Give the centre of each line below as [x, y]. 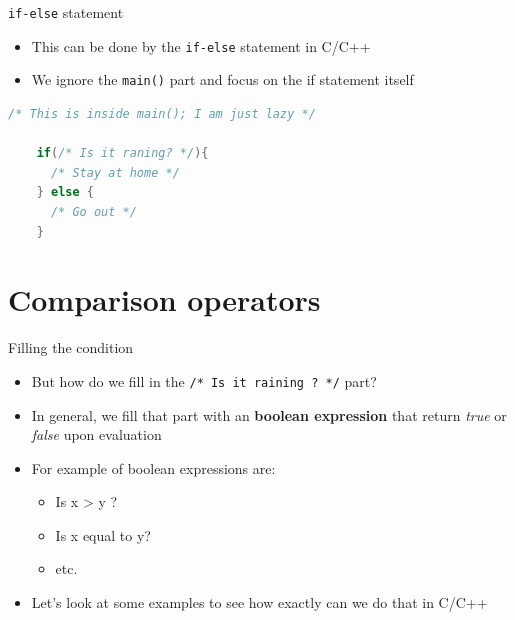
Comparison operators [164, 299]
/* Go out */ [93, 211]
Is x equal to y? [103, 534]
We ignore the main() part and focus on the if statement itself [222, 79]
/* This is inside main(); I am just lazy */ [162, 113]
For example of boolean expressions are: [153, 467]
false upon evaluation [96, 434]
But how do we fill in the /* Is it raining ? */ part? [204, 380]
